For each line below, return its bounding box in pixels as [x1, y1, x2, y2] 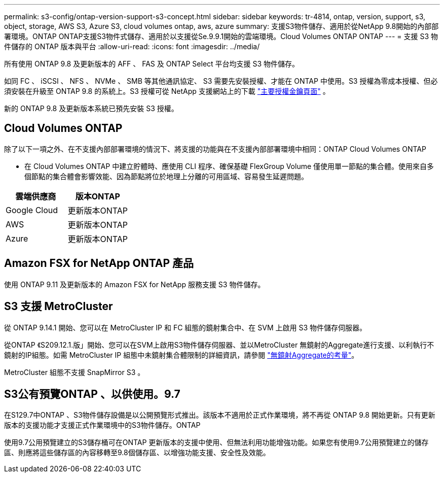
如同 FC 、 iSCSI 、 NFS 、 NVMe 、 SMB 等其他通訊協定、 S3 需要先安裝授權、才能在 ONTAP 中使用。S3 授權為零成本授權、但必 [4, 77, 438, 85]
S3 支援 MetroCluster [4, 300, 113, 313]
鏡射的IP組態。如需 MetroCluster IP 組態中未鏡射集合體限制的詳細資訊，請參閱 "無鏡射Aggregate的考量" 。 [4, 350, 359, 359]
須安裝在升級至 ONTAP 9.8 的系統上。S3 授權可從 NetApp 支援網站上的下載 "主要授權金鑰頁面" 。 [4, 87, 330, 95]
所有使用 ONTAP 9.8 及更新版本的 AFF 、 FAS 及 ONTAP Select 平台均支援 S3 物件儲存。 [4, 59, 300, 68]
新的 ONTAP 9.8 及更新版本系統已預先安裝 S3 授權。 [4, 104, 178, 113]
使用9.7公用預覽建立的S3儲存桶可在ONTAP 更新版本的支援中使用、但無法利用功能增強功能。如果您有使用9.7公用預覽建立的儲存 [4, 438, 429, 447]
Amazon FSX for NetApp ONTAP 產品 [4, 257, 194, 270]
